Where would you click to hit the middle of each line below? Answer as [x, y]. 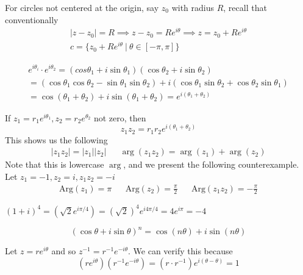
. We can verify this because [180, 251]
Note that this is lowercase [55, 164]
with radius [193, 7]
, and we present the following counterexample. [211, 164]
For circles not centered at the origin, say [82, 7]
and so [64, 251]
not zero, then [120, 117]
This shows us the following [56, 139]
